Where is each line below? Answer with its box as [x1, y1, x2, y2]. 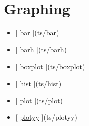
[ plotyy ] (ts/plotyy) [15, 112, 77, 122]
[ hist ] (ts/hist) [15, 78, 62, 88]
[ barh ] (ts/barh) [15, 44, 67, 54]
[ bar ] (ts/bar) [15, 27, 59, 38]
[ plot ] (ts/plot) [15, 95, 63, 105]
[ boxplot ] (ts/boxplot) [15, 61, 85, 72]
